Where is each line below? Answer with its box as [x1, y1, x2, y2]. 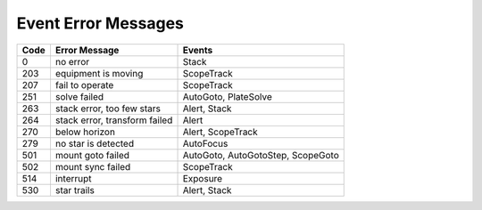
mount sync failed [54, 160, 131, 173]
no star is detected [54, 137, 134, 149]
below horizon [54, 125, 116, 138]
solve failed [54, 90, 104, 102]
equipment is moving [54, 67, 144, 79]
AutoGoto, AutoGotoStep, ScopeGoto [182, 149, 339, 161]
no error [54, 55, 89, 68]
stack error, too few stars [54, 102, 161, 115]
